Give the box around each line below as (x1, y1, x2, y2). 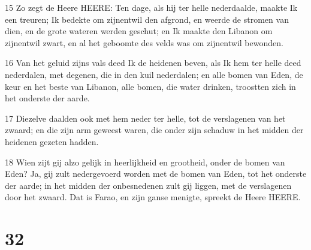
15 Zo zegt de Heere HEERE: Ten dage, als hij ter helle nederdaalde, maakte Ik (5, 1, 298, 13)
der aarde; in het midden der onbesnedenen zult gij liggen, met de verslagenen (5, 179, 292, 191)
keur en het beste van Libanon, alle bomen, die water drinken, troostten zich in (5, 80, 296, 92)
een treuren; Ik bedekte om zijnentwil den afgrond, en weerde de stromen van (5, 13, 289, 25)
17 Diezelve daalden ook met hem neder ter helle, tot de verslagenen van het (5, 112, 286, 124)
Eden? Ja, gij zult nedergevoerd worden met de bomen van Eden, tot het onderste (5, 167, 307, 180)
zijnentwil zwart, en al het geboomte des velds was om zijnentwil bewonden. (5, 36, 283, 49)
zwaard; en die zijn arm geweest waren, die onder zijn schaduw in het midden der (5, 124, 304, 136)
